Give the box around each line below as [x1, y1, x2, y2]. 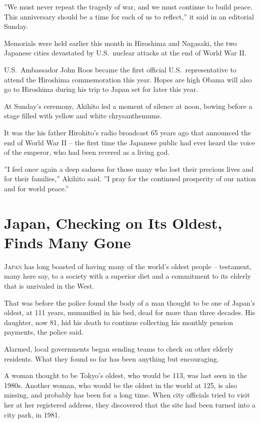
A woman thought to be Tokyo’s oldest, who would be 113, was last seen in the [4, 370, 247, 381]
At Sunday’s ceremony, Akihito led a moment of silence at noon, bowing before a [4, 100, 252, 111]
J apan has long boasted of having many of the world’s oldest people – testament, [4, 261, 251, 271]
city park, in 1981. [4, 409, 60, 420]
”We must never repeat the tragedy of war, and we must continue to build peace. [4, 1, 252, 11]
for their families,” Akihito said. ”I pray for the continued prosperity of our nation [4, 173, 256, 184]
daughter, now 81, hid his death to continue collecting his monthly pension [4, 317, 233, 327]
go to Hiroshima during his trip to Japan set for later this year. [4, 84, 198, 94]
